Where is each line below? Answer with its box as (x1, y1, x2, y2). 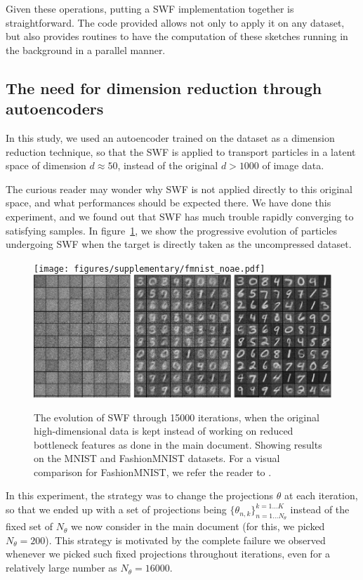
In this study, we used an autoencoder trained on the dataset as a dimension (6, 130, 335, 145)
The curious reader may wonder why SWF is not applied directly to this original (6, 181, 352, 196)
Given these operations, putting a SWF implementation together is (6, 1, 294, 15)
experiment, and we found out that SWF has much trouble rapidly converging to (6, 209, 354, 223)
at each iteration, (284, 488, 358, 503)
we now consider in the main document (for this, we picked (70, 519, 325, 534)
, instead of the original (117, 158, 218, 173)
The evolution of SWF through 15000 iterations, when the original (34, 409, 319, 424)
